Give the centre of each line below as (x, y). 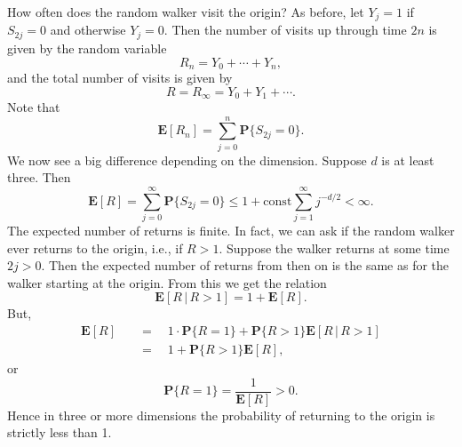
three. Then (39, 177)
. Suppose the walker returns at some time (334, 247)
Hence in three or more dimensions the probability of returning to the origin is (221, 415)
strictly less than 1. (60, 432)
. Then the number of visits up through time (285, 30)
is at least (408, 160)
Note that (34, 107)
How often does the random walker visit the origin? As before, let (186, 12)
